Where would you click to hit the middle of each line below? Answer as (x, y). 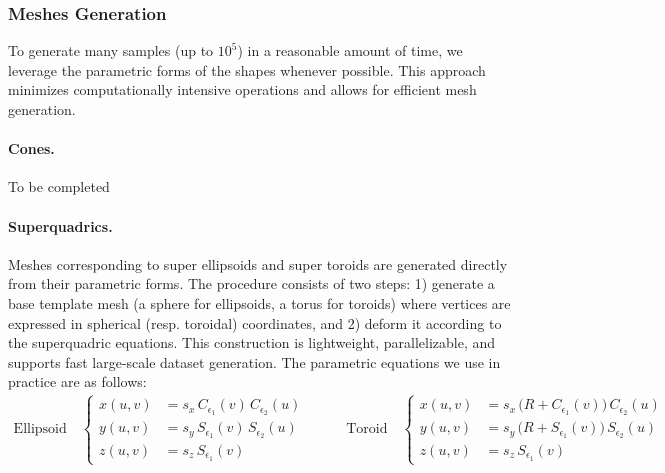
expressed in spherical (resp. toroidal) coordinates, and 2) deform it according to (255, 322)
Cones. (31, 148)
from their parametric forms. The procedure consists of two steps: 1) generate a (251, 283)
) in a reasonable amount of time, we (350, 50)
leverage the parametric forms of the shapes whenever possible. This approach (247, 69)
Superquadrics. (60, 225)
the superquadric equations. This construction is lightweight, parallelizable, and (252, 342)
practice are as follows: (77, 381)
